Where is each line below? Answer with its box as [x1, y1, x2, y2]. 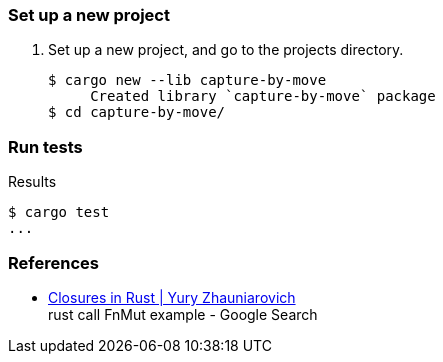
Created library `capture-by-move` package [90, 88, 436, 105]
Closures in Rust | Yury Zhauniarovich [48, 288, 296, 306]
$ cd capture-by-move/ [48, 104, 226, 121]
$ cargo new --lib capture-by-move [48, 72, 327, 89]
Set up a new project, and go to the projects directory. [48, 41, 404, 59]
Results [8, 173, 57, 191]
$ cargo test [8, 204, 110, 221]
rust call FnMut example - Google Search [48, 305, 318, 323]
